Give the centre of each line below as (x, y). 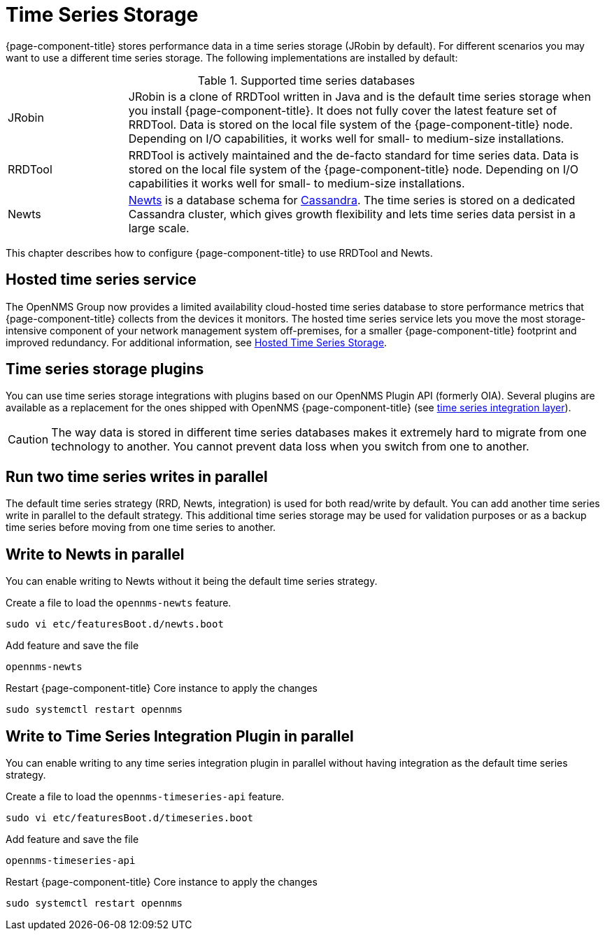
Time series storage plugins (105, 369)
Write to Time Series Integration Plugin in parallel (180, 736)
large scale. (159, 228)
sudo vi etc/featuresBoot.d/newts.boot (115, 624)
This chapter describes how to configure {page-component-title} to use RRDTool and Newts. (219, 253)
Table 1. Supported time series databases (306, 80)
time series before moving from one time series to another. (141, 527)
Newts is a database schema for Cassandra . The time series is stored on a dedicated (352, 200)
